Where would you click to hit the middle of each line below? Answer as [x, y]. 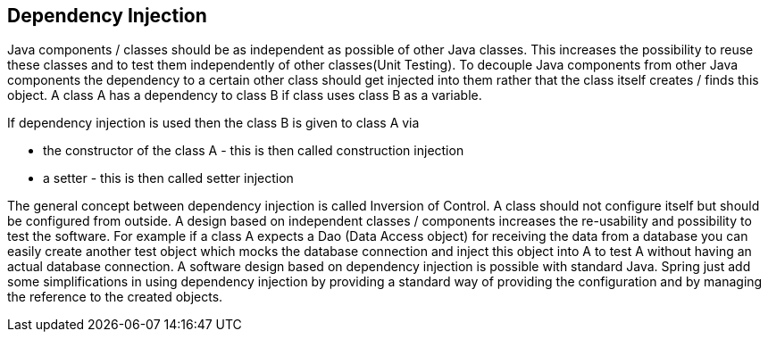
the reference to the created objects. [115, 297]
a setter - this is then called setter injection [168, 178]
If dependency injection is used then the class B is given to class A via [213, 123]
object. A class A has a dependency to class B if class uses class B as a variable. [245, 95]
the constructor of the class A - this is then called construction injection [254, 151]
